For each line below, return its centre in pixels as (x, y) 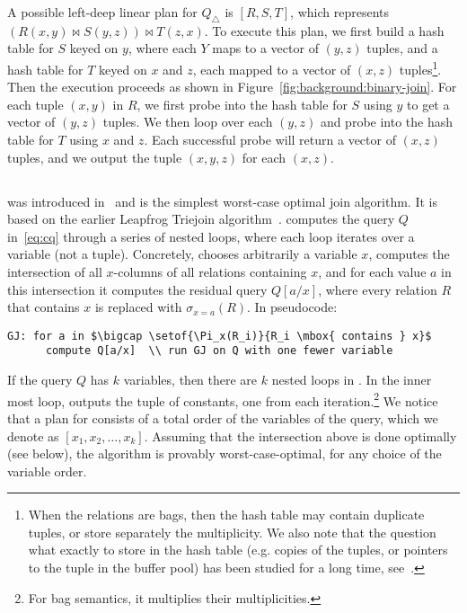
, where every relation (378, 289)
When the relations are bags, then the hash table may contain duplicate (226, 515)
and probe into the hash (387, 122)
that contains (44, 307)
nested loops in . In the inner (352, 380)
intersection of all (55, 271)
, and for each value (372, 271)
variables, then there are (190, 380)
